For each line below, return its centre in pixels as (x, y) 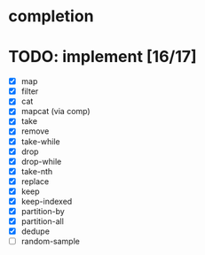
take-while (40, 141)
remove (35, 131)
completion (51, 16)
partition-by (43, 211)
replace (35, 181)
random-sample (51, 242)
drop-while (41, 161)
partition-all (42, 221)
